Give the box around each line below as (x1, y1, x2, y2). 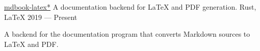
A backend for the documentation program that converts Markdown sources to (4, 29, 250, 39)
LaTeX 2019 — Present (4, 11, 77, 22)
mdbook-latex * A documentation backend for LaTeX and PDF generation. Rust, (4, 2, 256, 12)
